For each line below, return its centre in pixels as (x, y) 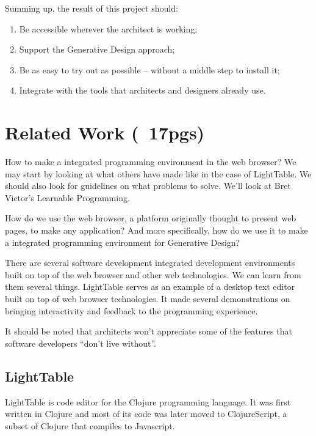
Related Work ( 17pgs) (105, 132)
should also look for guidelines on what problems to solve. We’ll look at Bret (148, 186)
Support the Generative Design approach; (97, 49)
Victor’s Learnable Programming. (67, 197)
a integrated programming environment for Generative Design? (123, 242)
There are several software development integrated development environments (150, 263)
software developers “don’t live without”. (81, 343)
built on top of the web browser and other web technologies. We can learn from (153, 274)
